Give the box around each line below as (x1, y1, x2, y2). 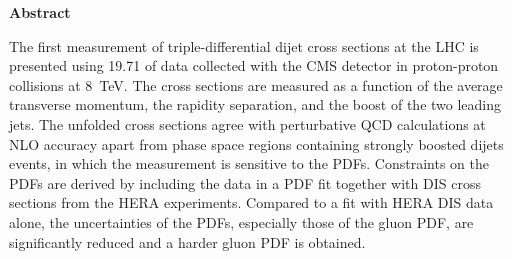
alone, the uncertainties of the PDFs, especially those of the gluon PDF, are (9, 211, 474, 232)
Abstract (9, 2, 71, 22)
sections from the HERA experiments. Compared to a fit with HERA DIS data (9, 192, 494, 213)
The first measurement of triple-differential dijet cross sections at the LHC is (9, 35, 479, 56)
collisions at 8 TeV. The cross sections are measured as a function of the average (9, 74, 503, 95)
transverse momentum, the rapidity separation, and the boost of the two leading (9, 94, 502, 115)
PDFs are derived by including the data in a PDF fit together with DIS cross (9, 172, 481, 193)
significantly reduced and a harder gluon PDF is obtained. (9, 231, 366, 252)
